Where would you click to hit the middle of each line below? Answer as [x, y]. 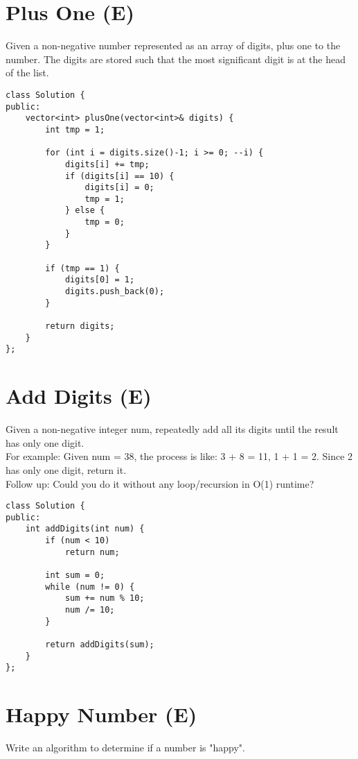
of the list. [27, 73]
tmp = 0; [105, 222]
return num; [92, 552]
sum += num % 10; [105, 598]
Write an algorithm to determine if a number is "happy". [125, 748]
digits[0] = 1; [100, 280]
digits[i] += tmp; [107, 164]
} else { [85, 211]
